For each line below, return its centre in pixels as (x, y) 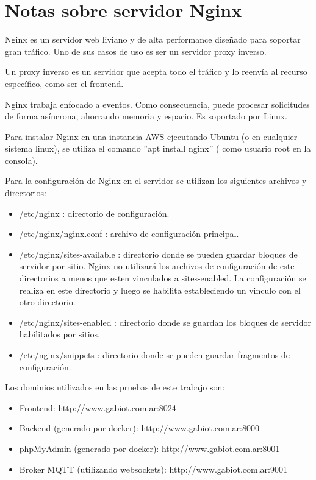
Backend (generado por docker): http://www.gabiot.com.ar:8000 (139, 428)
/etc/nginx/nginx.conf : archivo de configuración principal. (129, 234)
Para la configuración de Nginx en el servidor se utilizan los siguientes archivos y (156, 181)
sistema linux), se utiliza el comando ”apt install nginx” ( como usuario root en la (158, 148)
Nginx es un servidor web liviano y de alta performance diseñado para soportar (153, 39)
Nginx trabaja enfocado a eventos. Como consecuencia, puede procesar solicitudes (157, 104)
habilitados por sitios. (59, 334)
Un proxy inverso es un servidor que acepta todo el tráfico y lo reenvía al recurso (156, 72)
